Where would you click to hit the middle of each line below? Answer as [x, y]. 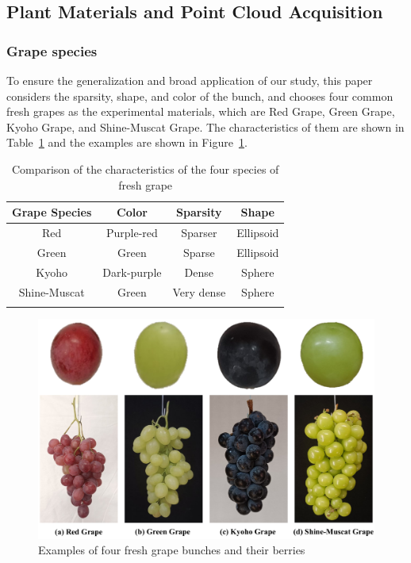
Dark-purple [132, 272]
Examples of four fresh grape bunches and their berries [172, 550]
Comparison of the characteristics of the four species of [145, 169]
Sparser [199, 232]
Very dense [199, 291]
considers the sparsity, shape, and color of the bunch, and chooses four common [200, 96]
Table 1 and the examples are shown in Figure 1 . [127, 142]
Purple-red [132, 232]
